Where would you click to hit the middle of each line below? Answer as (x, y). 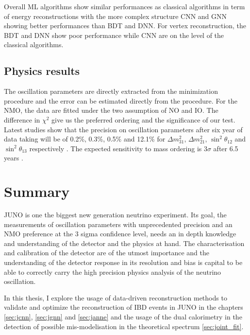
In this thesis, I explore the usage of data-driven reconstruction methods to (116, 297)
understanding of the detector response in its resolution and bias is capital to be (123, 262)
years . (14, 158)
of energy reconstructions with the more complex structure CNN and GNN (116, 16)
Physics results (42, 71)
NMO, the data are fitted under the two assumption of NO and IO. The (111, 110)
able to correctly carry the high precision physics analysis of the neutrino (113, 272)
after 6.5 (226, 148)
